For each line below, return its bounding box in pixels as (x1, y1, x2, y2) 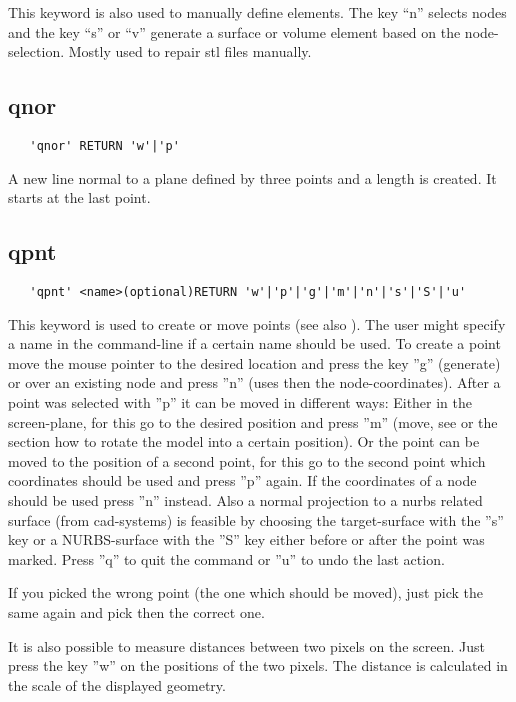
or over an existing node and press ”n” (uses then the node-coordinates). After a (8, 372, 501, 393)
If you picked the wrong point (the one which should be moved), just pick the (8, 582, 484, 603)
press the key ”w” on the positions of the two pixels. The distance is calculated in (8, 655, 508, 676)
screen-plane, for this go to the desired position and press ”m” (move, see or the (8, 411, 498, 432)
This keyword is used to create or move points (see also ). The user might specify (8, 313, 506, 334)
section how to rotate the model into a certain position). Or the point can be (8, 431, 480, 452)
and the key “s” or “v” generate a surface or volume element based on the (8, 21, 461, 42)
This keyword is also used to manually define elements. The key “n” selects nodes (8, 2, 507, 22)
